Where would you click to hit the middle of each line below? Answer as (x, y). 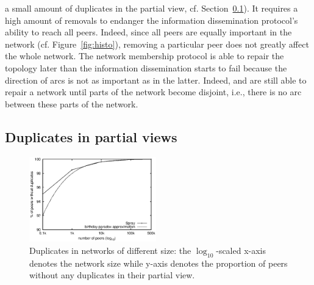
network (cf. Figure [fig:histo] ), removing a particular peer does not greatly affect (157, 44)
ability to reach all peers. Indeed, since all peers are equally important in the (148, 32)
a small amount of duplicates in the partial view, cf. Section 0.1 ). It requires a (152, 8)
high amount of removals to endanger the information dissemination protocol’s (152, 20)
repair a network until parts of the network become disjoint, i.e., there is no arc (153, 92)
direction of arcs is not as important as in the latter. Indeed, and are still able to (156, 80)
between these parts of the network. (72, 103)
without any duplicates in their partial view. (112, 275)
